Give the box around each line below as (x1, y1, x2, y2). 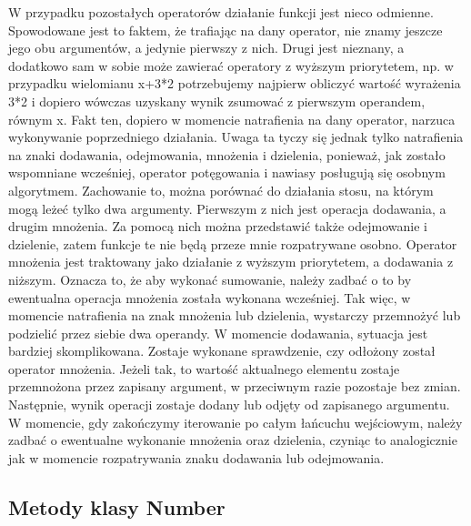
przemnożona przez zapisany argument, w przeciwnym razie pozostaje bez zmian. (8, 377, 461, 396)
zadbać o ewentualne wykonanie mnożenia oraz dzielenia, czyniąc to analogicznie (8, 430, 457, 450)
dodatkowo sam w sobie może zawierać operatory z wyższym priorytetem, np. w (8, 56, 454, 75)
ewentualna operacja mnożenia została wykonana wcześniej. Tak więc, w (8, 288, 411, 307)
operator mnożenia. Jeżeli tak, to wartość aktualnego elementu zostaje (8, 359, 400, 378)
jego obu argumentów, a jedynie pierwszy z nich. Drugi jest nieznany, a (8, 38, 405, 57)
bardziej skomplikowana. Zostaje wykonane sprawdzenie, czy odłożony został (8, 341, 436, 360)
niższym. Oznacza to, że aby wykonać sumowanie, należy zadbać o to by (8, 269, 412, 288)
